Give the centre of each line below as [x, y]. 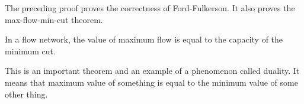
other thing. [26, 94]
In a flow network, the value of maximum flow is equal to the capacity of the [144, 39]
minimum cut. [30, 51]
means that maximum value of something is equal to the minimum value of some [151, 82]
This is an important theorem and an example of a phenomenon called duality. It [152, 71]
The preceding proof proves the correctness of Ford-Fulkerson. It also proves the [150, 8]
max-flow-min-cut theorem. [54, 19]
